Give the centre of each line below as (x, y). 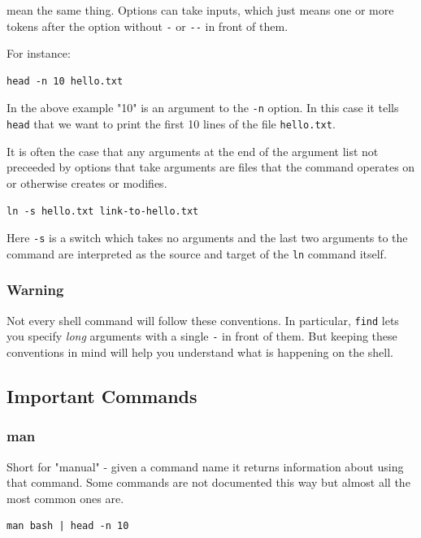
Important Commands (102, 395)
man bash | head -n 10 (68, 526)
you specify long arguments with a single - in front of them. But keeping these (202, 336)
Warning (35, 290)
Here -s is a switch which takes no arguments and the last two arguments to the (207, 238)
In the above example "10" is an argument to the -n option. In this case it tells (203, 108)
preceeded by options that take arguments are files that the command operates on (211, 167)
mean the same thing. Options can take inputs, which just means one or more (200, 10)
